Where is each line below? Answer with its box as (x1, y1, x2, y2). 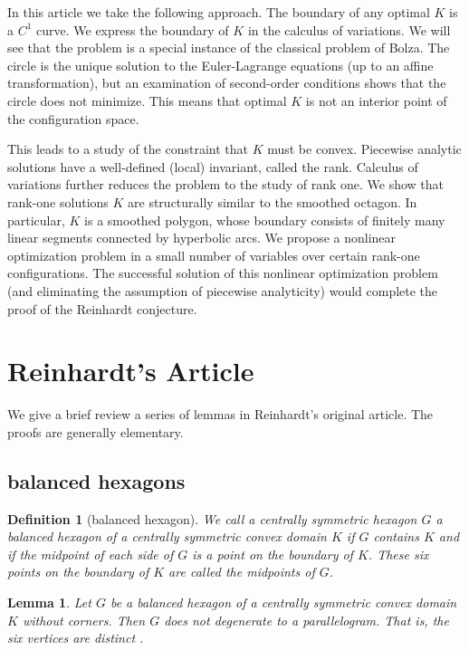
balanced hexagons (7, 466, 186, 494)
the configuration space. (7, 109, 139, 128)
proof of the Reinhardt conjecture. (7, 299, 197, 318)
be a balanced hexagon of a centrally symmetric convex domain (110, 592, 457, 611)
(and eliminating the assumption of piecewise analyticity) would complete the (7, 281, 438, 300)
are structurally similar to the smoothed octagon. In (128, 192, 417, 211)
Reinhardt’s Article (7, 352, 254, 389)
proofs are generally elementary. (7, 422, 184, 441)
